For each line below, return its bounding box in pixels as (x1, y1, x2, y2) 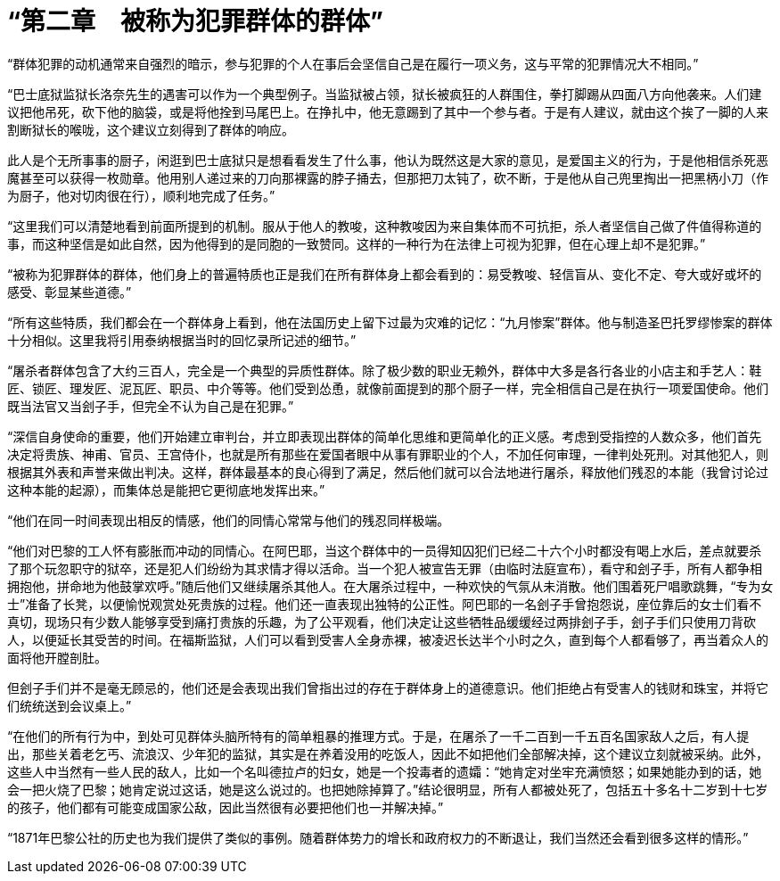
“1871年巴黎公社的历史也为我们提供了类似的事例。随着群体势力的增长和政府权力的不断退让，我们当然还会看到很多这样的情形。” (7, 829, 749, 845)
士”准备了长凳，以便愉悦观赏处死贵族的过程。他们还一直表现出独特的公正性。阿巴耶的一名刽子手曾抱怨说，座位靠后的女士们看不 (7, 596, 762, 612)
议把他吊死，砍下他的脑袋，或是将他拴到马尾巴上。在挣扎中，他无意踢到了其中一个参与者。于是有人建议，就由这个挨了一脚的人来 (7, 103, 768, 119)
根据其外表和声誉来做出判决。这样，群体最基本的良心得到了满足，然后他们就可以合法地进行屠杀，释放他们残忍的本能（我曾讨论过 (7, 464, 768, 480)
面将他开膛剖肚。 (7, 649, 107, 665)
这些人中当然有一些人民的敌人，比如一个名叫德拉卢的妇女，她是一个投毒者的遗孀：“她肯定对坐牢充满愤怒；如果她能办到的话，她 (7, 763, 762, 779)
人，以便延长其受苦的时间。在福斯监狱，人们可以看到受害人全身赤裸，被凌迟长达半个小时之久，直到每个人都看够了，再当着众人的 (7, 631, 768, 647)
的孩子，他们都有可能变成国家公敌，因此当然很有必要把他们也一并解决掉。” (7, 799, 444, 815)
